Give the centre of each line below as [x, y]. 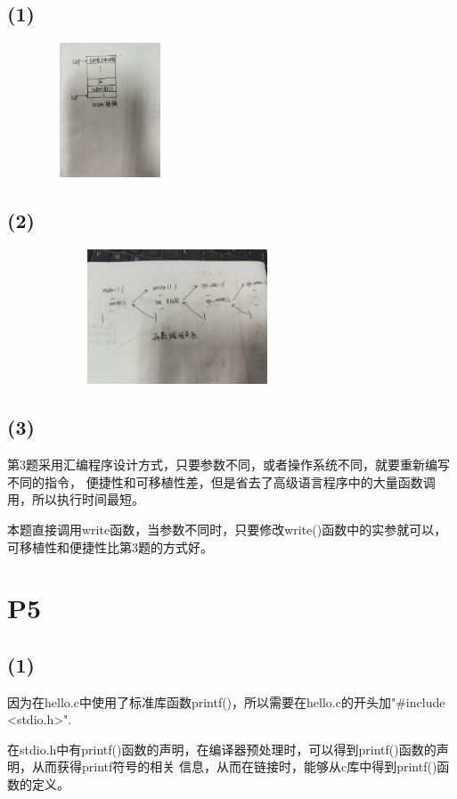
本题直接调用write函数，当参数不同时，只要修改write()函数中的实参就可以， [227, 529]
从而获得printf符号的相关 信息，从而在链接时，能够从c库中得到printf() [234, 766]
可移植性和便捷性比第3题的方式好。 [110, 546]
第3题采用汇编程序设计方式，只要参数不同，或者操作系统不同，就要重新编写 [228, 465]
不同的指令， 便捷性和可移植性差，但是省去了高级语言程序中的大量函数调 [221, 481]
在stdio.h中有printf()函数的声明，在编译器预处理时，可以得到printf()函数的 [222, 749]
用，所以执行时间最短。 [76, 499]
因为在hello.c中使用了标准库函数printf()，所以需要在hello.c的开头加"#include [226, 701]
